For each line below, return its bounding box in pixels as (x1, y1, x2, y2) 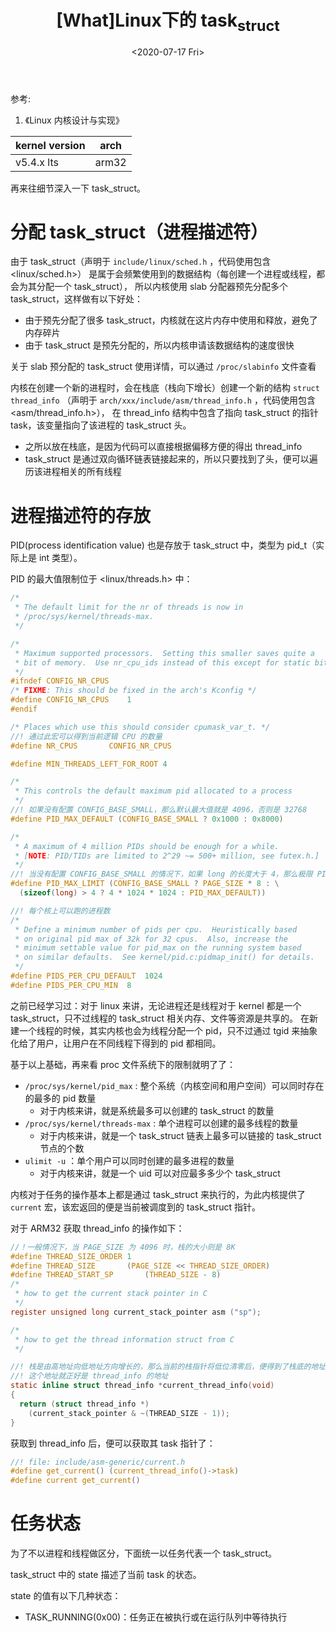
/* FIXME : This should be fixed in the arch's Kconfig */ (10, 686, 257, 696)
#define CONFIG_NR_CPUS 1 (10, 695, 132, 705)
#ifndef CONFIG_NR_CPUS (10, 676, 110, 686)
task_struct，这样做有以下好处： (10, 293, 144, 305)
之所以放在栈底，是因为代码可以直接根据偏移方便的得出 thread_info (24, 441, 303, 453)
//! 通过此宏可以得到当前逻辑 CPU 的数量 (10, 731, 163, 741)
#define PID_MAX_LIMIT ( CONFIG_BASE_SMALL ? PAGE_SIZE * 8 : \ (10, 879, 280, 889)
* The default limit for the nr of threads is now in (14, 602, 244, 613)
